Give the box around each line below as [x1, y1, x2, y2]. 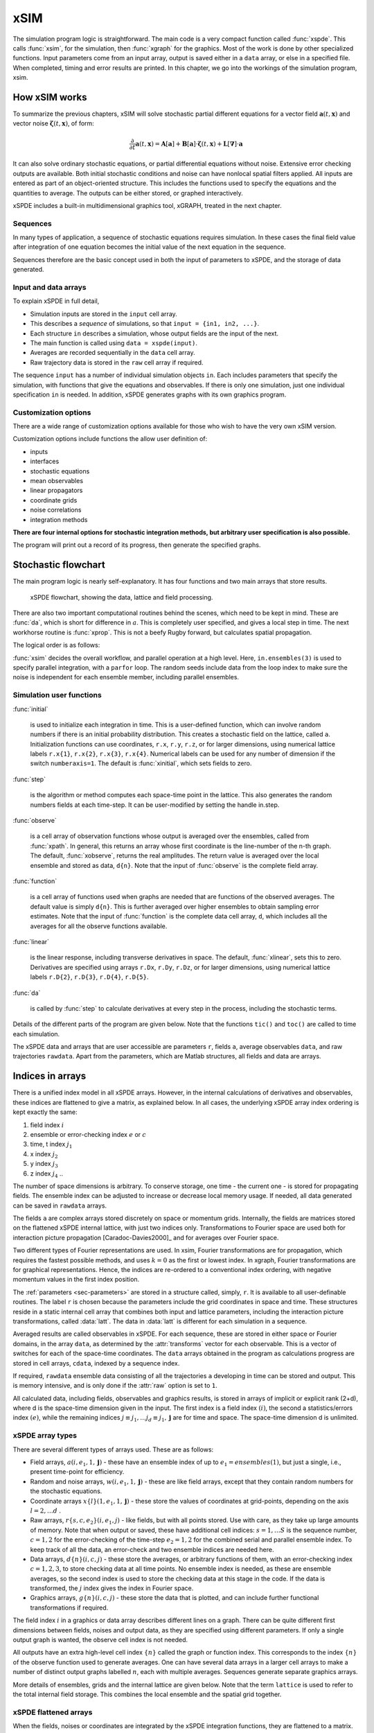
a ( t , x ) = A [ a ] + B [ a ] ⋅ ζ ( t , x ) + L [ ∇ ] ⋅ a [135, 139, 243, 148]
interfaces [30, 458, 60, 466]
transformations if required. [30, 1603, 109, 1612]
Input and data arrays [12, 283, 87, 293]
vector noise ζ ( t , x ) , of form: [12, 119, 95, 128]
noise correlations [30, 506, 82, 514]
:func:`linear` [12, 937, 50, 946]
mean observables [30, 477, 83, 485]
